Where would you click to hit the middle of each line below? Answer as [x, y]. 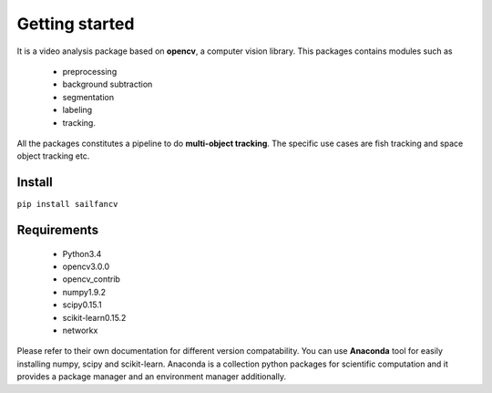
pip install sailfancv [67, 204]
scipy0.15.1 [82, 305]
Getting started [76, 24]
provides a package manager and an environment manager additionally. [152, 377]
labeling [77, 110]
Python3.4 [82, 253]
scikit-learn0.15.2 [94, 317]
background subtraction [108, 84]
